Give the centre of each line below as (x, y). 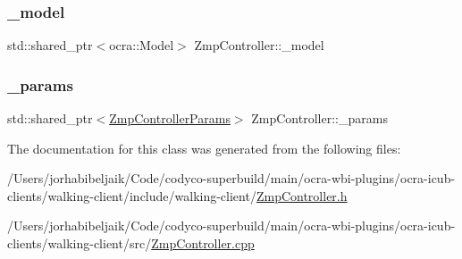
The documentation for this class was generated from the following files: (204, 148)
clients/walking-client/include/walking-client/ (132, 195)
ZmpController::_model (259, 45)
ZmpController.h (302, 195)
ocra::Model (142, 45)
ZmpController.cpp (203, 243)
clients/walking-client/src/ (80, 243)
